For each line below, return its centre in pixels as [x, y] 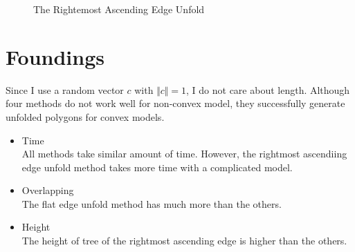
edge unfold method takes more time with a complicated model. [157, 167]
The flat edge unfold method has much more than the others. [152, 203]
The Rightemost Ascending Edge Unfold [119, 9]
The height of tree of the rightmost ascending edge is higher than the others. [184, 241]
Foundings [55, 56]
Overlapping [48, 190]
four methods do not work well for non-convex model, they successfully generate [175, 103]
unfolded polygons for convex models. [85, 116]
